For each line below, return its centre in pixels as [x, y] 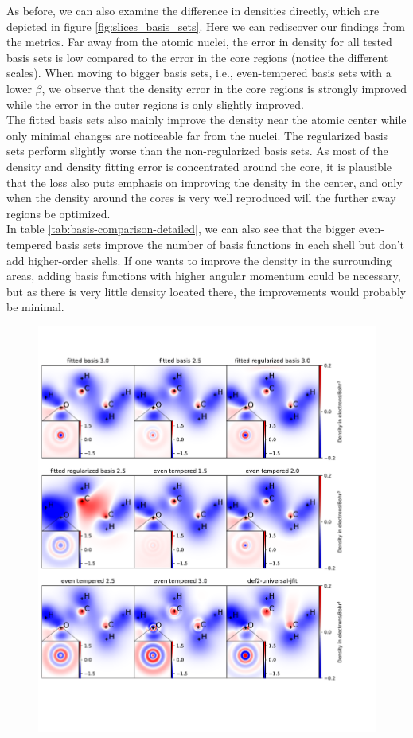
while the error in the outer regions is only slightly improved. [155, 104]
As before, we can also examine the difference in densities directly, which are [193, 10]
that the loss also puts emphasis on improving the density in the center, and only [205, 182]
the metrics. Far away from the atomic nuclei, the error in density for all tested [199, 42]
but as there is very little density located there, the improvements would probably [206, 291]
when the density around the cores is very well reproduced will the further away [201, 198]
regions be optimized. [58, 213]
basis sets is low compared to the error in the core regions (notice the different [197, 57]
